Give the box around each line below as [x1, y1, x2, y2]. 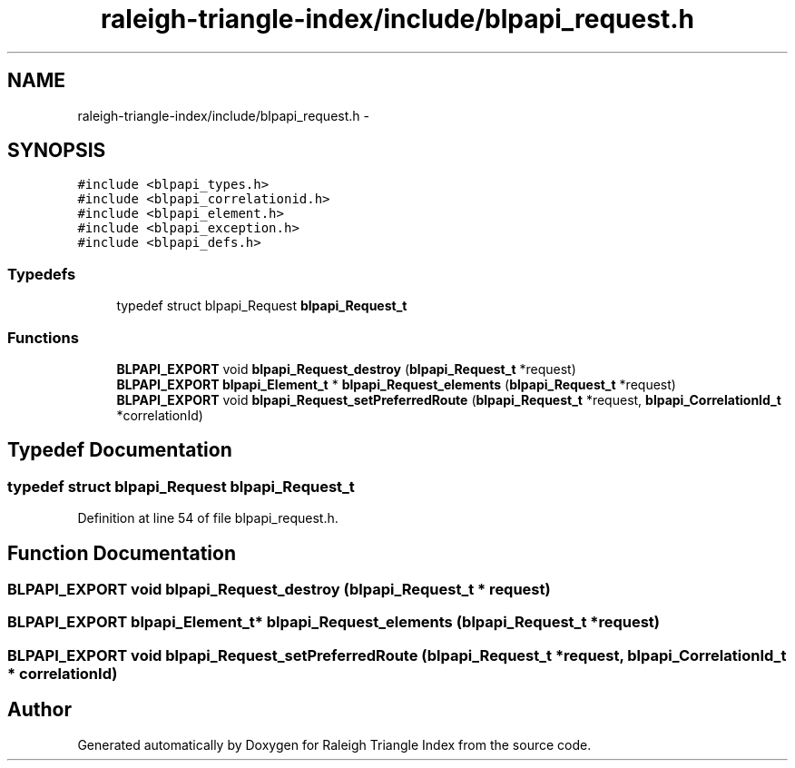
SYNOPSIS [7, 139, 106, 162]
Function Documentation [7, 541, 236, 565]
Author [7, 698, 72, 722]
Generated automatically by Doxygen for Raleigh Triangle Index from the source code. [77, 736, 592, 753]
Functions [7, 328, 79, 347]
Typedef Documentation [7, 438, 232, 462]
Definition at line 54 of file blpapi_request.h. [77, 510, 339, 527]
